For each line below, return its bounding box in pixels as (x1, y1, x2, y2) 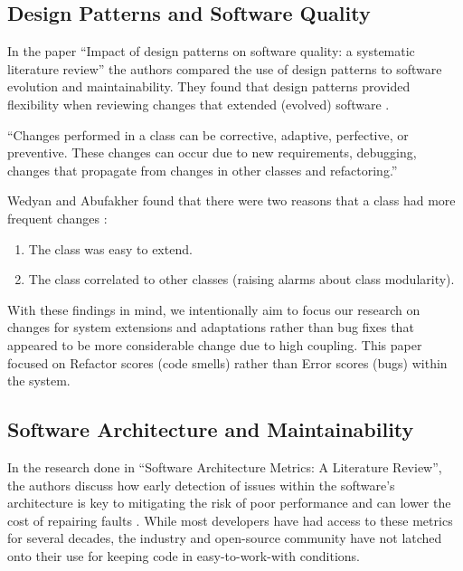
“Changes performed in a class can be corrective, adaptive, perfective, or (7, 125, 409, 144)
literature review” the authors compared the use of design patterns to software (7, 59, 442, 78)
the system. (7, 371, 71, 390)
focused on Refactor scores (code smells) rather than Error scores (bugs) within (7, 353, 448, 372)
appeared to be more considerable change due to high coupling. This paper (7, 335, 422, 354)
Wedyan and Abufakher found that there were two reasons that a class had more (7, 191, 456, 210)
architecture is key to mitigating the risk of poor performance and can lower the (7, 493, 451, 512)
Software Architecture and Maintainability (7, 415, 414, 443)
